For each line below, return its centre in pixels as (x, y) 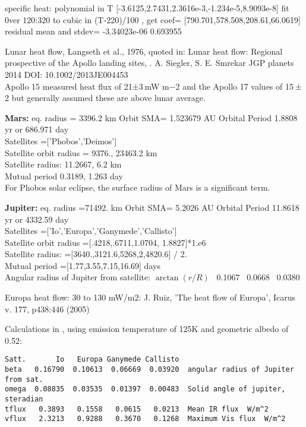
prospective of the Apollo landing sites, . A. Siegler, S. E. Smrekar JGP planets (149, 63)
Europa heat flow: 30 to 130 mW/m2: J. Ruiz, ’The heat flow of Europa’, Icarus (150, 297)
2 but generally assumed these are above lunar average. (105, 98)
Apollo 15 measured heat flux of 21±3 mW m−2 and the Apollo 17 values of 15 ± (153, 86)
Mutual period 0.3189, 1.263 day (64, 175)
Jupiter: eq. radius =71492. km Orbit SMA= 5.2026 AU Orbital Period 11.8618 (152, 207)
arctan (167, 278)
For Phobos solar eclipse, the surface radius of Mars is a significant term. (138, 187)
